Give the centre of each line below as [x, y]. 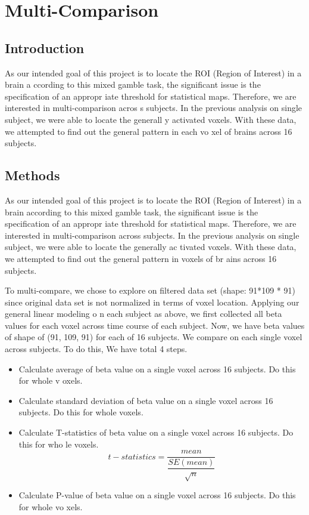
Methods [32, 175]
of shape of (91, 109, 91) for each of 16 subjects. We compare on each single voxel [154, 337]
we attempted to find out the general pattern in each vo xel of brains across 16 [149, 131]
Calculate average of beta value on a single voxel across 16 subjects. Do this [157, 368]
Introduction [45, 47]
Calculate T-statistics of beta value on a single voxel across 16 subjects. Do [156, 432]
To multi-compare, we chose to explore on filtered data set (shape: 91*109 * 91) [150, 290]
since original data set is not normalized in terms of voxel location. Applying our [152, 302]
